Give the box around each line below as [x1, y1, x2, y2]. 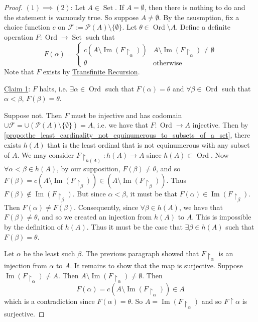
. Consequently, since [74, 201, 138, 212]
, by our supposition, [57, 163, 120, 173]
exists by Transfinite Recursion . [43, 66, 140, 76]
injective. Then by [192, 120, 248, 130]
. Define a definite [176, 22, 230, 32]
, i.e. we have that [93, 120, 148, 130]
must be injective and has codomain [71, 110, 182, 120]
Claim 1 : [4, 83, 31, 93]
